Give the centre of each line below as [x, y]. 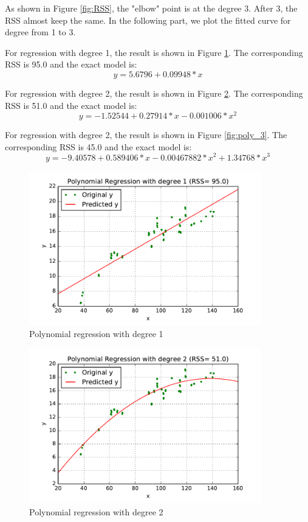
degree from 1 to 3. [40, 32]
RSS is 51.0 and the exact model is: [71, 105]
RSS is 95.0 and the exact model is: [71, 64]
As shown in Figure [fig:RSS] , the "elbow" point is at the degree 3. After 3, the [151, 8]
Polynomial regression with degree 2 [96, 512]
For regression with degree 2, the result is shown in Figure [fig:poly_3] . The [146, 135]
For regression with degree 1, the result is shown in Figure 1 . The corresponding [154, 52]
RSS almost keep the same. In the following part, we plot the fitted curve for [148, 20]
